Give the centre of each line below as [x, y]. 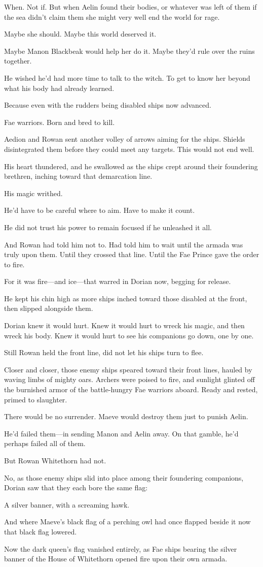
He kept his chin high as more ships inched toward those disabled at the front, [126, 298]
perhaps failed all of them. [45, 443]
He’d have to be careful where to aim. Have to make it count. [100, 210]
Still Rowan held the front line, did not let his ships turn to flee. [104, 352]
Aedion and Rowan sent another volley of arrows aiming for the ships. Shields [125, 139]
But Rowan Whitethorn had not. [55, 460]
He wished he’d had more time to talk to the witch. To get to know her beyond [127, 77]
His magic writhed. [33, 193]
